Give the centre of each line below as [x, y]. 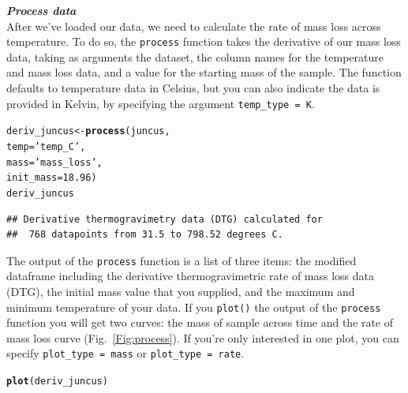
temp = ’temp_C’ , [46, 146]
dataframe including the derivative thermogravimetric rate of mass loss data [191, 276]
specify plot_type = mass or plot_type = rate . [125, 353]
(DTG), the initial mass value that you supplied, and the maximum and [181, 291]
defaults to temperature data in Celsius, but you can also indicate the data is [193, 88]
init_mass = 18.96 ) [52, 178]
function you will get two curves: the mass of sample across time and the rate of [200, 322]
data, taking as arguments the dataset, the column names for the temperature [195, 56]
